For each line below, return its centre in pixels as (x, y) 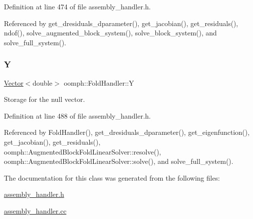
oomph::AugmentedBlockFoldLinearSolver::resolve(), (83, 151)
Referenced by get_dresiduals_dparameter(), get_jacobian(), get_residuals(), (121, 23)
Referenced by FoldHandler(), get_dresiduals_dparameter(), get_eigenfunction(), (127, 132)
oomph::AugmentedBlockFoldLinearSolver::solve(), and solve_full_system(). (119, 161)
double (42, 82)
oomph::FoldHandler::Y (99, 82)
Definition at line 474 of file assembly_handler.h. (77, 6)
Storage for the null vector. (45, 99)
